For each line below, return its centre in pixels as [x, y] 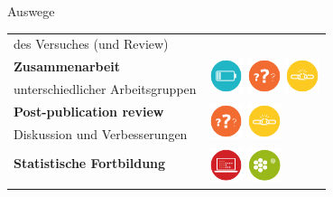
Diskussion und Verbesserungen [101, 133]
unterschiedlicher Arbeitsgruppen [105, 89]
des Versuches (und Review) [91, 44]
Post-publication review [89, 111]
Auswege [31, 11]
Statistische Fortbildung [90, 162]
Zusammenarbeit [67, 66]
